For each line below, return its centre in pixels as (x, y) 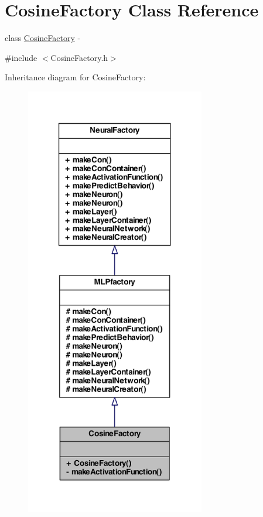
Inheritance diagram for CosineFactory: (75, 77)
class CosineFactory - (43, 38)
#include (21, 57)
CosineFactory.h (79, 57)
